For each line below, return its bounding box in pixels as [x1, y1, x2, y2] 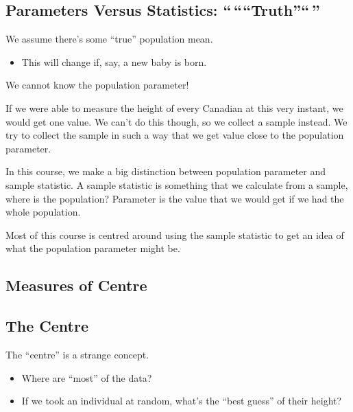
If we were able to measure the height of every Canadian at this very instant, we [5, 100, 343, 115]
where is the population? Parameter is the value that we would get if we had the [5, 191, 344, 205]
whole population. [5, 205, 81, 219]
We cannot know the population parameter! [5, 78, 189, 92]
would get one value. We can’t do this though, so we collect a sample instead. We [5, 114, 348, 128]
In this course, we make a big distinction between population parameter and [5, 164, 326, 179]
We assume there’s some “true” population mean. [5, 32, 213, 46]
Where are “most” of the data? [21, 370, 152, 385]
